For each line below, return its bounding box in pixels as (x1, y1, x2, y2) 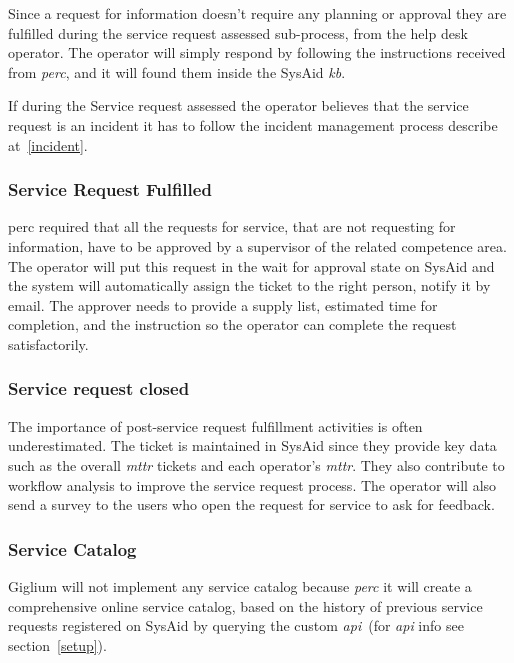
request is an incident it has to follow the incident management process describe (8, 114, 498, 135)
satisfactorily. (8, 333, 89, 354)
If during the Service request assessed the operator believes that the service (8, 95, 469, 116)
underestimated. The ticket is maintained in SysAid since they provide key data (8, 435, 497, 456)
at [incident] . (8, 134, 88, 155)
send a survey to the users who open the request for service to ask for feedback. (8, 494, 495, 515)
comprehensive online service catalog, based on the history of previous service (8, 595, 483, 616)
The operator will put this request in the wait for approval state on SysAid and (8, 255, 495, 276)
